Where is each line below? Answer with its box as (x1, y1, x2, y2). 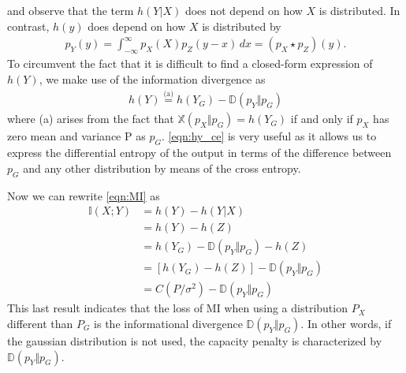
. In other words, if (300, 315, 392, 331)
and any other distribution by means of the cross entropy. (23, 159, 301, 176)
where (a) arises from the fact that (7, 110, 174, 127)
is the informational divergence (94, 315, 243, 331)
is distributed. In (318, 2, 400, 18)
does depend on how (88, 17, 186, 34)
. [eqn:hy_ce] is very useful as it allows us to (161, 128, 377, 144)
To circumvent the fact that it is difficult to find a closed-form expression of (7, 55, 373, 72)
